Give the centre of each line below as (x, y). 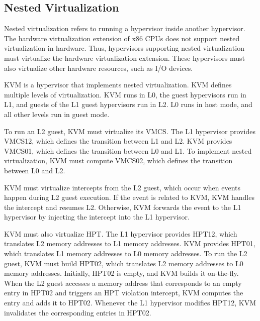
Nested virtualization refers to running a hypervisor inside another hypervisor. (125, 28)
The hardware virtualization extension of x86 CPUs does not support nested (122, 38)
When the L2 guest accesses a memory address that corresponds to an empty (123, 283)
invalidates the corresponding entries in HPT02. (78, 312)
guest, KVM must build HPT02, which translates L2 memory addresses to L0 (124, 263)
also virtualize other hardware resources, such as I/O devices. (99, 68)
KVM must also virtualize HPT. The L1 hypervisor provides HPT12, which (121, 233)
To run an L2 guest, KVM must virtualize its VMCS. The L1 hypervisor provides (130, 131)
